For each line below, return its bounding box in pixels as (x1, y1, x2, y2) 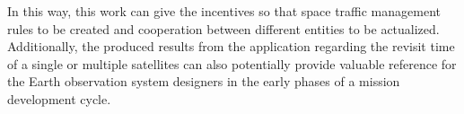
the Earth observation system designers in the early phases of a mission (7, 72, 400, 91)
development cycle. (7, 89, 111, 108)
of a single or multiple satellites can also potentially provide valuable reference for (7, 54, 457, 73)
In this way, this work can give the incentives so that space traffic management (7, 2, 441, 20)
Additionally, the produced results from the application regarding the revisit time (7, 37, 455, 56)
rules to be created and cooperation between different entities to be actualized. (7, 19, 440, 38)
